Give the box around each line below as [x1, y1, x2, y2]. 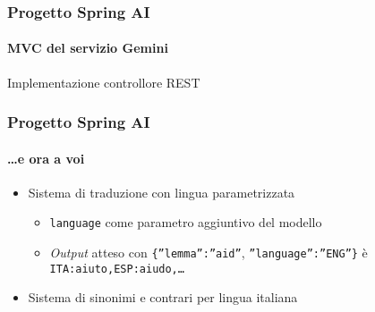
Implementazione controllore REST [7, 72, 200, 91]
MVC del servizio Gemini [7, 38, 168, 57]
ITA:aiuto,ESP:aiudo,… [49, 262, 184, 275]
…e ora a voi [7, 148, 85, 167]
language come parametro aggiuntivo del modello [49, 213, 322, 232]
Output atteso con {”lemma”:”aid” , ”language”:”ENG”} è [49, 243, 368, 262]
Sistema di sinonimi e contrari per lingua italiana [28, 288, 298, 307]
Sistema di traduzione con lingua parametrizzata [28, 182, 295, 201]
